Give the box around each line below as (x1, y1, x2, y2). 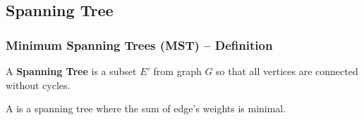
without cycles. (6, 77, 71, 92)
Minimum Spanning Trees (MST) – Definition (6, 36, 273, 53)
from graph (153, 64, 202, 78)
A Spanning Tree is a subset (6, 64, 137, 78)
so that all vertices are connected (216, 64, 358, 78)
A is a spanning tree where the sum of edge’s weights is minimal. (6, 101, 286, 116)
